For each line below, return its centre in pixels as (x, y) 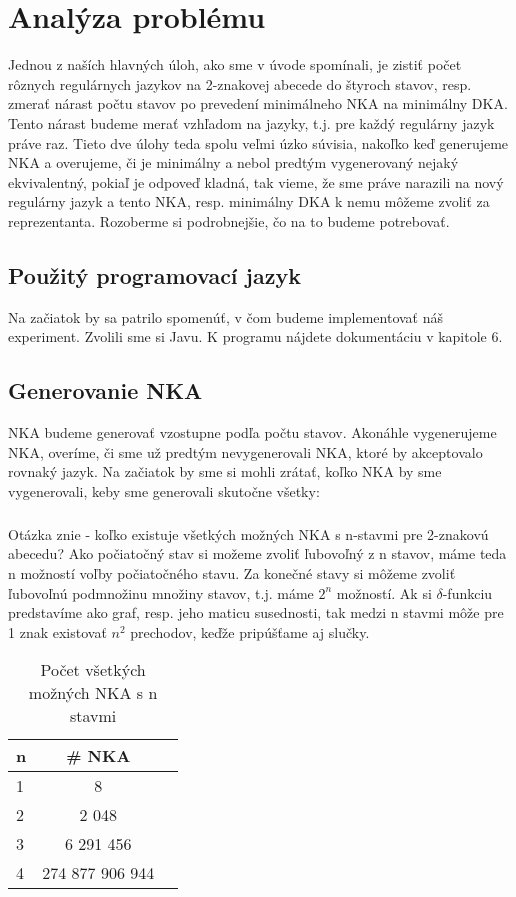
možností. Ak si (384, 592)
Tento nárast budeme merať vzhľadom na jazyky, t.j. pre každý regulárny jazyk (251, 122)
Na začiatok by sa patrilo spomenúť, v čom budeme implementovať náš (226, 316)
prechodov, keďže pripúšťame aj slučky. (250, 631)
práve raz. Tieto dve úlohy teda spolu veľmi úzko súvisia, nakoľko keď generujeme (258, 142)
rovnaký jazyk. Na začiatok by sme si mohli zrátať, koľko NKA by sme (225, 471)
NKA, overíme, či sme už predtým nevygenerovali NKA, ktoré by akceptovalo (245, 451)
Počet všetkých (93, 670)
